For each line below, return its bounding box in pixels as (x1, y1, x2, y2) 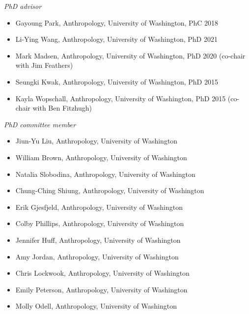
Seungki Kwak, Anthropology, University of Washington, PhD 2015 (15, 76, 218, 86)
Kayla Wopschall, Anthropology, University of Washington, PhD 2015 (15, 93, 226, 103)
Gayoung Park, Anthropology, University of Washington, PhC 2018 (15, 17, 219, 28)
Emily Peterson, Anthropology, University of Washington (15, 284, 188, 294)
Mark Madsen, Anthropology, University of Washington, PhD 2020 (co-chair (15, 50, 246, 60)
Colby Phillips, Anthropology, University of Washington (15, 218, 184, 228)
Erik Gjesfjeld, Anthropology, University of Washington (15, 201, 183, 212)
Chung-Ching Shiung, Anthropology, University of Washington (15, 185, 204, 196)
